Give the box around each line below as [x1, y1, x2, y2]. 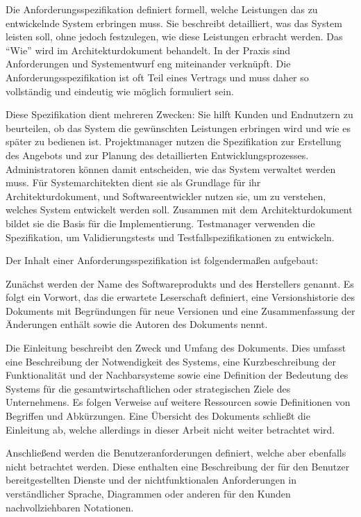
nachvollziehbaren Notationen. [6, 500, 134, 514]
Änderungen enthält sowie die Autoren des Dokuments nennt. [6, 317, 268, 331]
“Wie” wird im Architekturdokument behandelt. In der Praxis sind [6, 42, 291, 57]
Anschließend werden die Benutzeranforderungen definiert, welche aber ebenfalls [6, 445, 346, 460]
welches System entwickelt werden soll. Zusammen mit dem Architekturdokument [6, 202, 353, 217]
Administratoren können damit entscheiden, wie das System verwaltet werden [6, 161, 336, 176]
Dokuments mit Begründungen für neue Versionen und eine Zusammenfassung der [6, 303, 355, 318]
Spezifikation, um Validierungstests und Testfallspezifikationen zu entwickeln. [6, 229, 335, 244]
